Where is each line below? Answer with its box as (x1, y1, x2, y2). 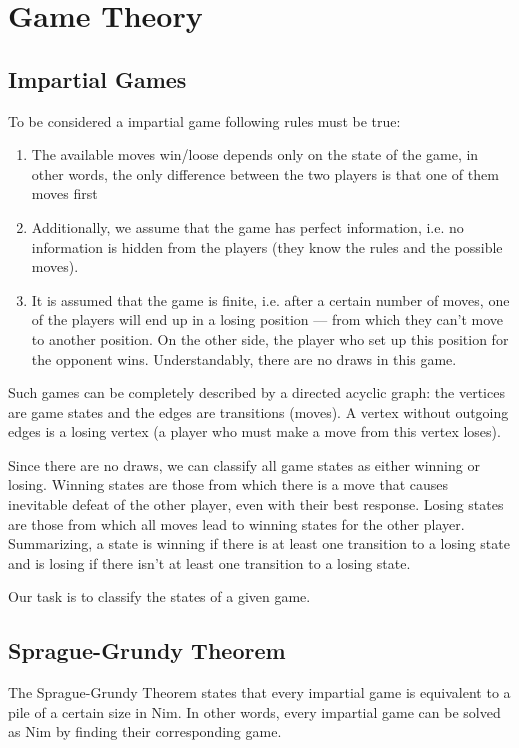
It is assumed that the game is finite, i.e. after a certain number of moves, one (31, 289, 510, 310)
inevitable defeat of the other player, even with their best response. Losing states (8, 494, 504, 515)
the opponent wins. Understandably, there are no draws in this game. (31, 348, 457, 369)
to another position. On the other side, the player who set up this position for (31, 328, 509, 349)
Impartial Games (8, 63, 187, 94)
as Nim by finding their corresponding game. (8, 721, 282, 742)
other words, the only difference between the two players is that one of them (31, 163, 499, 184)
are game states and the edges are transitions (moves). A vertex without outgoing (8, 401, 509, 422)
